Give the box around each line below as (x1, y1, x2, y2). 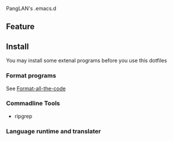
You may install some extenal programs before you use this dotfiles (6, 57, 167, 64)
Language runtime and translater (6, 127, 101, 135)
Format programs (6, 72, 57, 80)
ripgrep (14, 112, 33, 119)
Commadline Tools (6, 99, 60, 107)
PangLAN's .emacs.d (6, 5, 57, 12)
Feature (6, 22, 35, 31)
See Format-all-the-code (6, 84, 66, 92)
